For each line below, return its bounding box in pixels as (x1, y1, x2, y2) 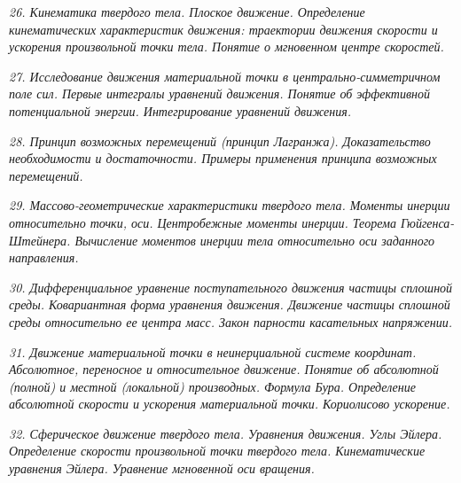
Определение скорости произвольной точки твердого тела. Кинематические (9, 441, 426, 460)
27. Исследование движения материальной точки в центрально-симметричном (9, 66, 441, 85)
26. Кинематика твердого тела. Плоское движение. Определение (9, 3, 365, 20)
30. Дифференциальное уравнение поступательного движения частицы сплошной (9, 277, 453, 296)
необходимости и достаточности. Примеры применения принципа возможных (9, 149, 437, 167)
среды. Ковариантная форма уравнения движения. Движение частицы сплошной (9, 295, 450, 314)
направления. (9, 248, 79, 267)
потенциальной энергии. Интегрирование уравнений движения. (9, 101, 351, 120)
